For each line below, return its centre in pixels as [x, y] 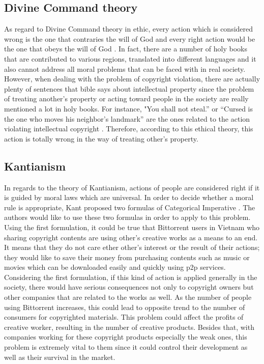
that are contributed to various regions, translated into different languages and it [130, 58]
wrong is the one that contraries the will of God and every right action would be [130, 38]
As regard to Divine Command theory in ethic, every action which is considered [129, 29]
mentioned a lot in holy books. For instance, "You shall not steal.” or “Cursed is [129, 108]
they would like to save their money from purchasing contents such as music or [127, 257]
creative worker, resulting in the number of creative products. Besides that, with [129, 327]
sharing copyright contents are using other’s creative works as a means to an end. [131, 237]
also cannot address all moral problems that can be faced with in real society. [125, 68]
